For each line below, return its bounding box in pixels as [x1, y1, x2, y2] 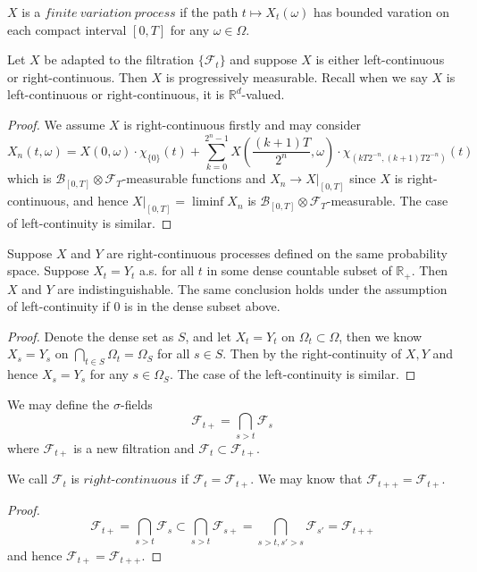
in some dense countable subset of [206, 261, 392, 280]
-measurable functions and [121, 169, 266, 188]
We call [7, 469, 48, 488]
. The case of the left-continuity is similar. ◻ [169, 365, 416, 383]
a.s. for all [138, 261, 195, 280]
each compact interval [7, 20, 127, 38]
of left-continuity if [7, 297, 110, 315]
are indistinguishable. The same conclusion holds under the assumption [57, 279, 448, 298]
